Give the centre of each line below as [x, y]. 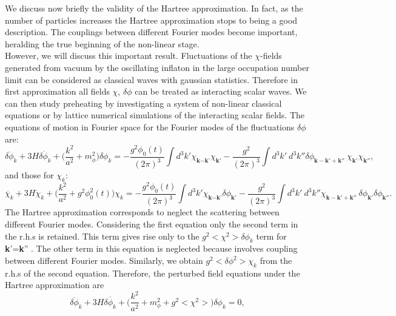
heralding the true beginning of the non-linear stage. [102, 43]
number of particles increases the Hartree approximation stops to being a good [151, 20]
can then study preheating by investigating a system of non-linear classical [143, 103]
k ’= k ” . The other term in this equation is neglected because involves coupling [151, 248]
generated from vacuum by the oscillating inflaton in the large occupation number [157, 67]
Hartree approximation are [55, 285]
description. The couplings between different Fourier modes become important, [151, 32]
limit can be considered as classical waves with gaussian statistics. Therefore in [152, 79]
